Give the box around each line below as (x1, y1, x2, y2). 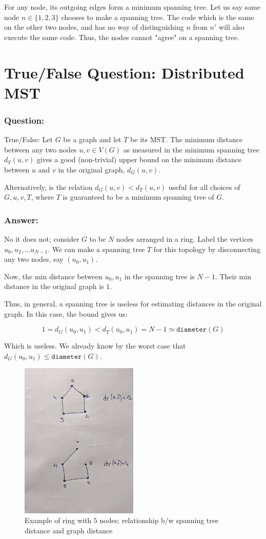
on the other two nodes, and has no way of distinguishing (4, 22, 184, 32)
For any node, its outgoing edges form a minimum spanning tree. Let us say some (4, 2, 260, 12)
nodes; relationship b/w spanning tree (99, 515, 219, 526)
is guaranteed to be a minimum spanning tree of (63, 191, 214, 202)
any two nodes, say (4, 254, 64, 264)
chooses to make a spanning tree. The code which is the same (61, 11, 254, 22)
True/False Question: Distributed (4, 62, 244, 83)
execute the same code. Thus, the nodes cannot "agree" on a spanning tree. (4, 31, 239, 42)
